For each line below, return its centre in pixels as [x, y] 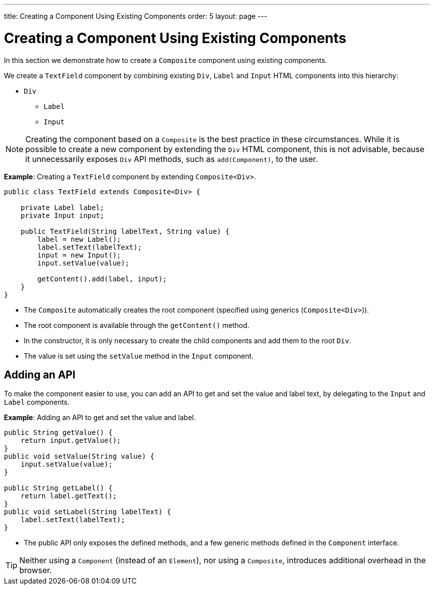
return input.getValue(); [71, 441]
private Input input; [62, 215]
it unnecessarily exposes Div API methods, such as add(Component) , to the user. [172, 159]
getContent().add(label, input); [102, 279]
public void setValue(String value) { [79, 456]
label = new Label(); [79, 239]
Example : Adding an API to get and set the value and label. [100, 418]
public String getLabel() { [58, 488]
